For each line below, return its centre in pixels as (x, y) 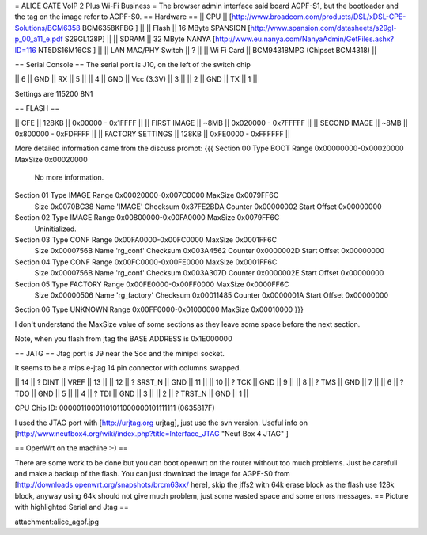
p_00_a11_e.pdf (39, 39)
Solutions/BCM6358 (47, 28)
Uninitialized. (55, 229)
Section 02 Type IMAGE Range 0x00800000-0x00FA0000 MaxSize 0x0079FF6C (147, 218)
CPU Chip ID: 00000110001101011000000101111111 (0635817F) (115, 408)
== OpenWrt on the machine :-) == (71, 448)
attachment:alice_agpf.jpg (57, 522)
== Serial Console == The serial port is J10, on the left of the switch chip (132, 64)
